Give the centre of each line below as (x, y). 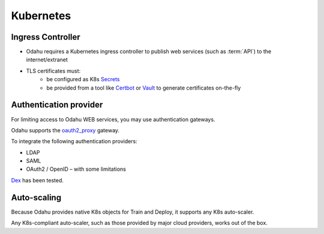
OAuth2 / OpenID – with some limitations (76, 169)
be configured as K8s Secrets (83, 79)
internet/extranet (47, 60)
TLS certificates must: (53, 71)
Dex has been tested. (37, 180)
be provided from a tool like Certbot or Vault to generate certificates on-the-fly (144, 88)
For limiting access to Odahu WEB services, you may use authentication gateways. (113, 119)
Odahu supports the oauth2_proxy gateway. (65, 130)
